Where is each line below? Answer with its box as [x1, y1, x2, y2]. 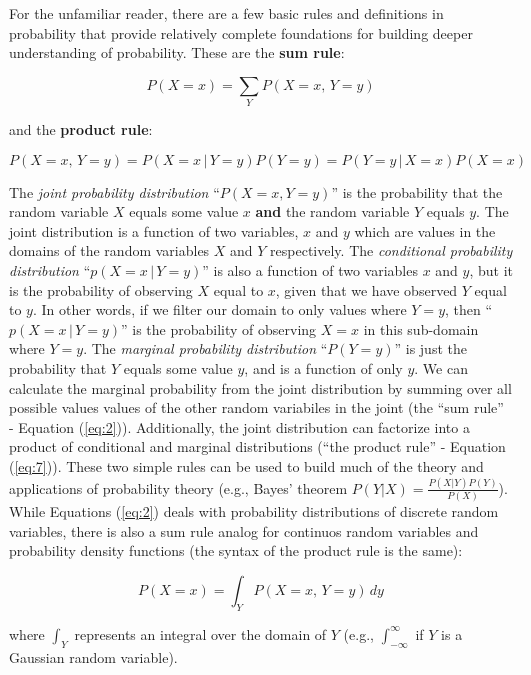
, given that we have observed [275, 279, 458, 300]
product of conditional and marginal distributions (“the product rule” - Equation [9, 436, 506, 457]
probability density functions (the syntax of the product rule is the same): [9, 540, 463, 561]
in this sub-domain [363, 318, 479, 339]
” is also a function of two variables [202, 260, 418, 281]
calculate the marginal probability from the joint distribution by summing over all [9, 377, 512, 398]
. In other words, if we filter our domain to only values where [32, 299, 407, 320]
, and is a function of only [244, 358, 403, 379]
